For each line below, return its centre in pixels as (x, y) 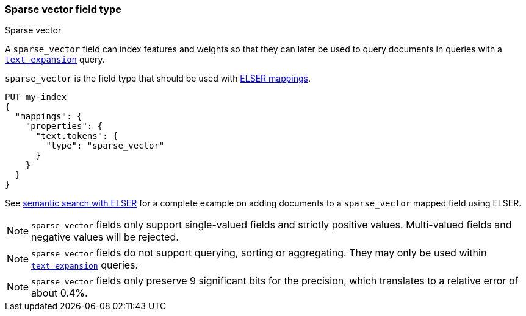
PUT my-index (36, 97)
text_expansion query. (55, 60)
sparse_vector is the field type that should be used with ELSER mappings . (158, 79)
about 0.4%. (59, 293)
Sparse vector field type (63, 9)
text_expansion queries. (85, 265)
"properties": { (64, 126)
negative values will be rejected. (105, 237)
